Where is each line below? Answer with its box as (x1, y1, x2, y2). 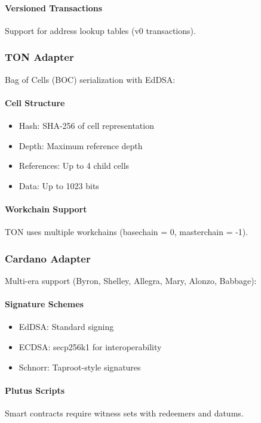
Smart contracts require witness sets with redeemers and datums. (5, 406, 244, 419)
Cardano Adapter (5, 251, 91, 265)
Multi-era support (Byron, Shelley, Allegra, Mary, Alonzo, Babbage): (5, 274, 257, 286)
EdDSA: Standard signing (19, 320, 114, 333)
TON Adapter (5, 50, 74, 64)
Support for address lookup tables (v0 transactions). (5, 24, 196, 36)
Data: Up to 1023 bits (19, 179, 99, 192)
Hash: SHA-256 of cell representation (19, 119, 154, 131)
